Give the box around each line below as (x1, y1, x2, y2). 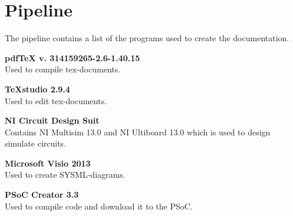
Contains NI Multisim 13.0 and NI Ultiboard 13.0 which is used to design (5, 125, 271, 138)
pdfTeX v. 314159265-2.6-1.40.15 (5, 51, 140, 64)
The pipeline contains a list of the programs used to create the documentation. (5, 32, 289, 44)
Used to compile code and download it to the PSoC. (5, 200, 193, 212)
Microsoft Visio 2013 (5, 157, 91, 169)
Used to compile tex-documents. (5, 63, 121, 75)
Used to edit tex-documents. (5, 94, 107, 107)
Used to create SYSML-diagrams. (5, 168, 126, 181)
